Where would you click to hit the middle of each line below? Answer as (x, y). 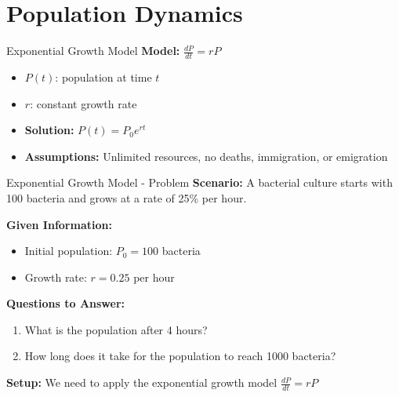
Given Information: (59, 224)
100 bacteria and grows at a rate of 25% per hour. (127, 197)
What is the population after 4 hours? (116, 329)
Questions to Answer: (66, 303)
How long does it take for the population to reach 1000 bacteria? (180, 356)
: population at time (103, 76)
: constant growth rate (83, 103)
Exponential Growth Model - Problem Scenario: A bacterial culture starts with (199, 182)
